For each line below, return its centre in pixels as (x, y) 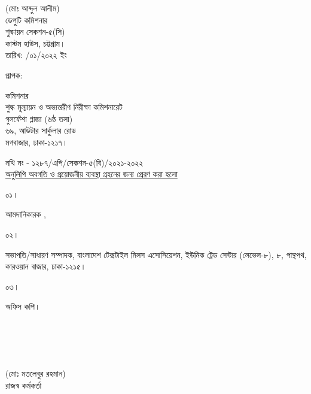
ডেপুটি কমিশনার (27, 19)
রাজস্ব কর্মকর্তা (24, 385)
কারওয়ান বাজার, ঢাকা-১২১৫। (46, 266)
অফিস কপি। (23, 306)
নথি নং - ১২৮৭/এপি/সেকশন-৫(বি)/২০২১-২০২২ (74, 162)
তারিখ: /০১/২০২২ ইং (36, 55)
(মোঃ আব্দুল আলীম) (33, 8)
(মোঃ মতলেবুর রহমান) (36, 373)
